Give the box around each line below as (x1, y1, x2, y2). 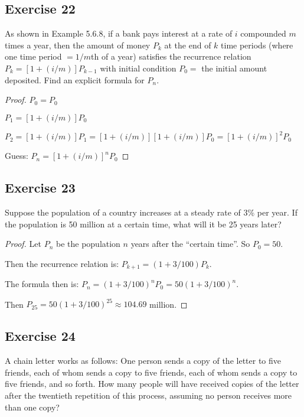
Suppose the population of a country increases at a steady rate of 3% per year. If (5, 206, 298, 219)
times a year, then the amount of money (5, 38, 151, 51)
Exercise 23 (5, 178, 76, 197)
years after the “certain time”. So (130, 237, 250, 250)
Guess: (5, 149, 28, 162)
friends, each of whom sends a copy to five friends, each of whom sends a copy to (5, 366, 298, 378)
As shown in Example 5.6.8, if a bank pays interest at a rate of (5, 27, 233, 40)
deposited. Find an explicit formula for (5, 73, 145, 86)
